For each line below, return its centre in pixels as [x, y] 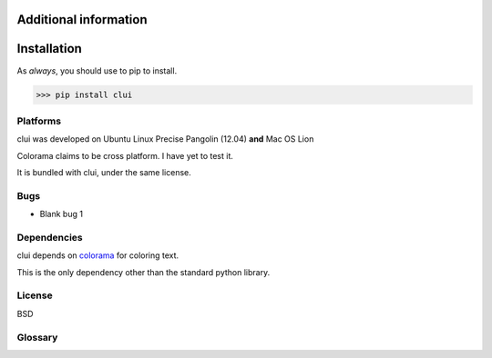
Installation [49, 49]
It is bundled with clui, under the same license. [104, 173]
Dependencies [50, 237]
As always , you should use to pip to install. [97, 70]
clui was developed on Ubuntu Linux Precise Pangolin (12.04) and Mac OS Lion [165, 139]
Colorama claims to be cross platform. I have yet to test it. [125, 155]
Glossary [37, 337]
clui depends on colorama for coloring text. [98, 255]
